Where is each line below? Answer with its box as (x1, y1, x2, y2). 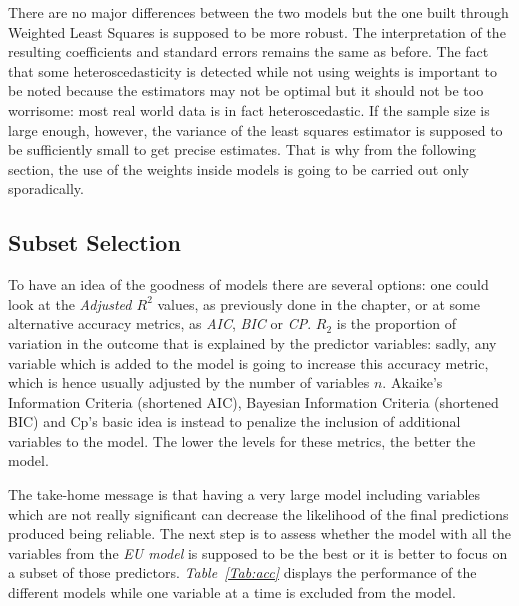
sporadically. (8, 178, 84, 199)
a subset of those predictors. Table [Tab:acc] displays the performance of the (8, 562, 477, 583)
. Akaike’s (382, 372, 443, 393)
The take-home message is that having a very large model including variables (8, 484, 481, 505)
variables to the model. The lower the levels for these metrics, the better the (8, 430, 476, 451)
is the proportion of (336, 313, 456, 334)
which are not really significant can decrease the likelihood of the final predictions (8, 503, 509, 524)
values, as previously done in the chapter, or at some (157, 293, 480, 314)
